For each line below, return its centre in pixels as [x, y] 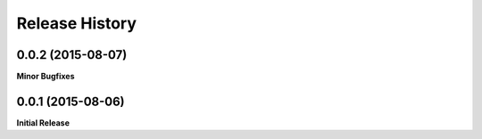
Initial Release [43, 123]
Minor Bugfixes [46, 77]
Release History [77, 23]
